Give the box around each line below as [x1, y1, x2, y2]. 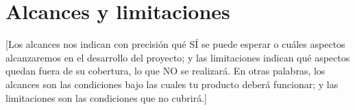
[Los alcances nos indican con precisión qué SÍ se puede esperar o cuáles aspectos [5, 37, 345, 51]
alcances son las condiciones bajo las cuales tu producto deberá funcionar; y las [5, 77, 339, 91]
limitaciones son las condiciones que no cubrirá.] [5, 90, 207, 105]
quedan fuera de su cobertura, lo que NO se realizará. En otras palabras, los [5, 64, 326, 78]
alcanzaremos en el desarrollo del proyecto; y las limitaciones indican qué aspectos [5, 50, 350, 64]
